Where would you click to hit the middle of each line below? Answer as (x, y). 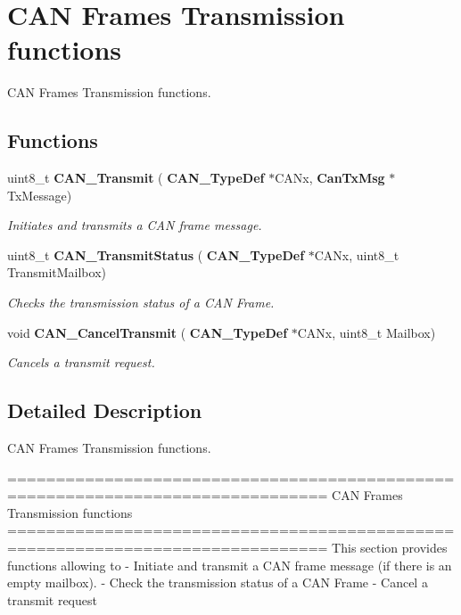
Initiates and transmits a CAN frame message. (135, 225)
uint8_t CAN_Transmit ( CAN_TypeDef (136, 178)
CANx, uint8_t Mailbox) (366, 332)
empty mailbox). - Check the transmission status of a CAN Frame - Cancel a (218, 582)
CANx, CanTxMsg (330, 178)
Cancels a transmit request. (81, 362)
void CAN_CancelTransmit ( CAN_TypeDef (148, 332)
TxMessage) (40, 195)
